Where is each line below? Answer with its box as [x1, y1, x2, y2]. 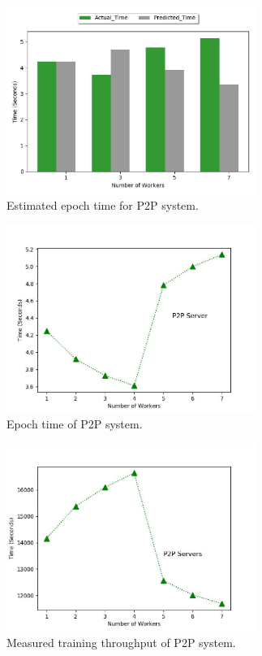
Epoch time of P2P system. [6, 415, 143, 432]
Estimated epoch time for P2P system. [6, 197, 199, 214]
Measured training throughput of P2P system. [6, 634, 236, 651]
